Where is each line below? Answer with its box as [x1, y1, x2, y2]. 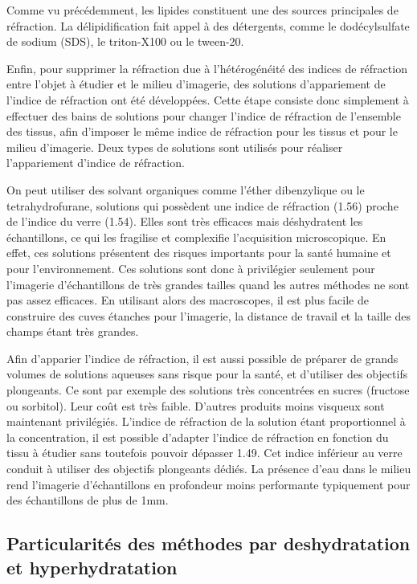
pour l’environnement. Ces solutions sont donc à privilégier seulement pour [6, 259, 375, 276]
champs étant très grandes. [6, 323, 139, 340]
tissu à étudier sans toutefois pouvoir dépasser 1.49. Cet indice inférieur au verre [6, 444, 403, 461]
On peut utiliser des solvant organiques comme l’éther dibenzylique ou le [6, 181, 365, 198]
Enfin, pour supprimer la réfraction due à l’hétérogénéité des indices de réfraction [6, 59, 407, 76]
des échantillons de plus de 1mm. [6, 492, 169, 508]
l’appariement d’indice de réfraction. [6, 154, 185, 171]
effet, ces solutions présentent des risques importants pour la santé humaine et [6, 244, 391, 261]
